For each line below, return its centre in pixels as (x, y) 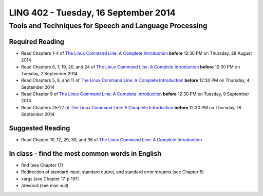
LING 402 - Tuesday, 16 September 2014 (92, 13)
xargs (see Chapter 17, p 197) (50, 179)
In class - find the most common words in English (85, 154)
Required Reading (37, 41)
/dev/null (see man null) (45, 186)
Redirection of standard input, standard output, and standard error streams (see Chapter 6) (113, 172)
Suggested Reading (39, 128)
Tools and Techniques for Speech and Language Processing (108, 26)
